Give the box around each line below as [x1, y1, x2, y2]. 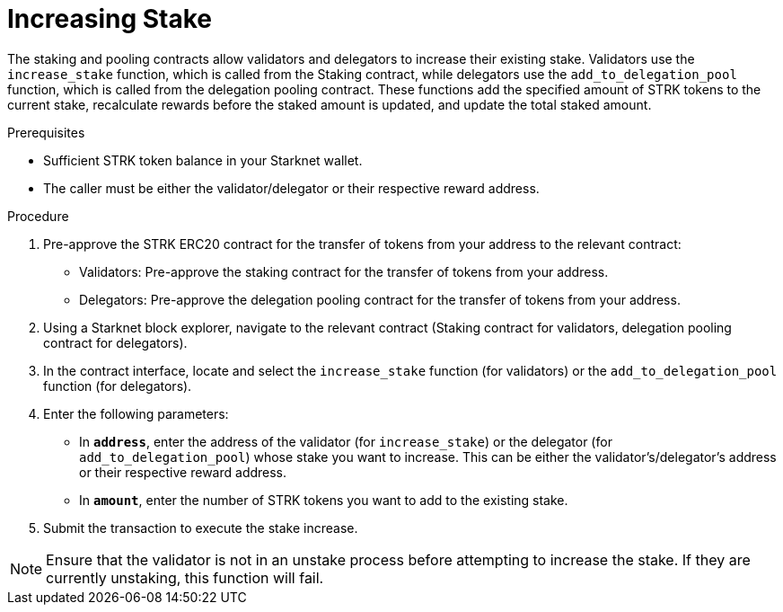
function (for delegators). [43, 377, 192, 394]
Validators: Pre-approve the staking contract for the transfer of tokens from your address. [79, 263, 609, 279]
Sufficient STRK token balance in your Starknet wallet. [43, 152, 363, 168]
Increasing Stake [7, 4, 212, 34]
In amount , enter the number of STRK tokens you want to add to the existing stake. [79, 492, 568, 508]
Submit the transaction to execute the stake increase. [43, 519, 358, 536]
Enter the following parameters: [43, 405, 229, 421]
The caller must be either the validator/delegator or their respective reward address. [43, 180, 540, 196]
